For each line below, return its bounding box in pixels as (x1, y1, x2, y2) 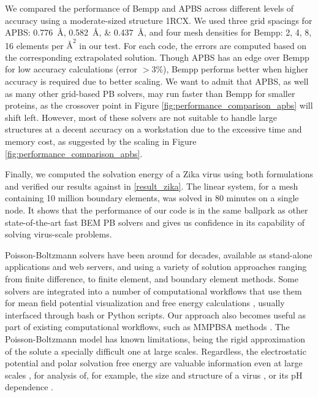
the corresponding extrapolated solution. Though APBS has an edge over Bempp (5, 50, 309, 63)
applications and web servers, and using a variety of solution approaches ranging (5, 260, 307, 273)
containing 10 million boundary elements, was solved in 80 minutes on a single (5, 191, 299, 204)
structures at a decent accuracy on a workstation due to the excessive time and (5, 123, 302, 136)
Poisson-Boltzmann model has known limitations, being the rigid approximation (5, 332, 306, 345)
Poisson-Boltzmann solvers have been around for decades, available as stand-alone (5, 248, 312, 261)
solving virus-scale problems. (5, 228, 112, 241)
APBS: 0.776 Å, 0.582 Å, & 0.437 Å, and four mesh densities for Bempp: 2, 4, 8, (5, 26, 312, 39)
